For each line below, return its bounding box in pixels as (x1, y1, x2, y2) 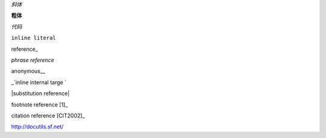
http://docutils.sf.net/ (11, 123, 64, 130)
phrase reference (11, 56, 54, 64)
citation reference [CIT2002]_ (11, 112, 85, 119)
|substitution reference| (11, 90, 70, 97)
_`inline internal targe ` (11, 79, 66, 86)
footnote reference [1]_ (11, 100, 68, 108)
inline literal (11, 34, 57, 42)
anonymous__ (11, 67, 45, 75)
